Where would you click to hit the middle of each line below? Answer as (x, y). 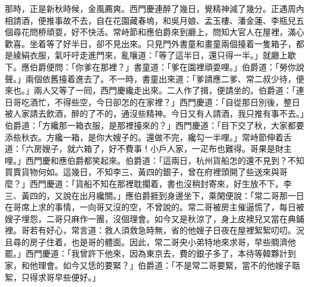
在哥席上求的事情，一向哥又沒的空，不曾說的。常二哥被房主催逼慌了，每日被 (154, 207)
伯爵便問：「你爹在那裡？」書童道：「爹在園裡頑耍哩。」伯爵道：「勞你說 (167, 66)
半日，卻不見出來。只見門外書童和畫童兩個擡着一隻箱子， (183, 43)
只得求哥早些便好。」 (61, 277)
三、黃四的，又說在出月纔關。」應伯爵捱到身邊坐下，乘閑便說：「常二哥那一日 (154, 195)
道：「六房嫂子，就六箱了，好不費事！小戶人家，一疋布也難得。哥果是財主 (148, 149)
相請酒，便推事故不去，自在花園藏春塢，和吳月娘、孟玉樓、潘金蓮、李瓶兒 (150, 20)
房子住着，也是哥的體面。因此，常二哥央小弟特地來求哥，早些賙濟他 (163, 241)
